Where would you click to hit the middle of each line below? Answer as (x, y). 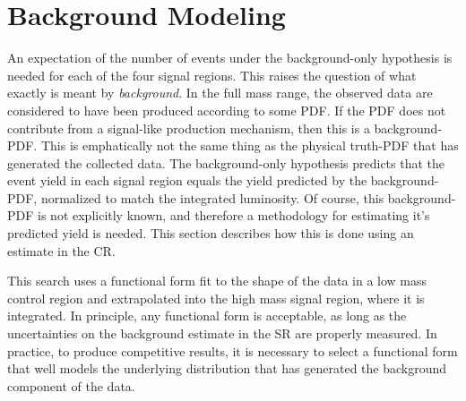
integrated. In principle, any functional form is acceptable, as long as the (207, 316)
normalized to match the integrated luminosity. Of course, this (212, 197)
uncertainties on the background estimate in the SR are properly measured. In (222, 333)
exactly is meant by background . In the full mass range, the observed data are (220, 93)
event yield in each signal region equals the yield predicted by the (187, 180)
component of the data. (71, 385)
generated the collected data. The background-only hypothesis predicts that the (226, 162)
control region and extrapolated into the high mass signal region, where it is (216, 298)
